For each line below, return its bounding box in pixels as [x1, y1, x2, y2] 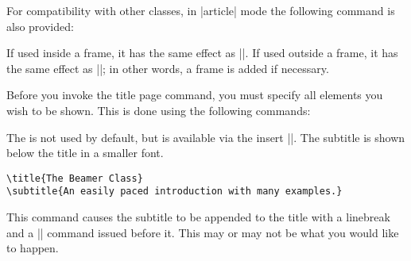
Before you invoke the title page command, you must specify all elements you [6, 86, 383, 103]
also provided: [6, 17, 74, 34]
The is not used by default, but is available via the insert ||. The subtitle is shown [6, 129, 405, 145]
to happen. [6, 240, 59, 256]
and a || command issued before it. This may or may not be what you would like [6, 224, 399, 240]
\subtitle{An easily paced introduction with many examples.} [6, 186, 343, 198]
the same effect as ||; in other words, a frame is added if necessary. [6, 59, 329, 76]
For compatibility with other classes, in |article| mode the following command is [6, 2, 395, 18]
